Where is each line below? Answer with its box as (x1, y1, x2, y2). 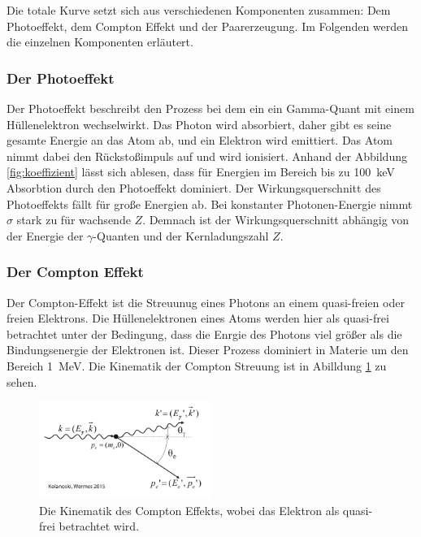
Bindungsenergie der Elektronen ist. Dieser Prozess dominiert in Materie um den (7, 341, 409, 358)
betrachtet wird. (59, 518, 140, 535)
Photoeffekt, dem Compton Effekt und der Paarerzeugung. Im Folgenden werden (7, 17, 409, 34)
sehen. (7, 373, 37, 390)
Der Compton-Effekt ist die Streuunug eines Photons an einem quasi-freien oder (7, 293, 405, 310)
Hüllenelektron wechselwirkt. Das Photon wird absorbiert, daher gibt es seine (7, 115, 392, 132)
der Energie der (7, 227, 84, 244)
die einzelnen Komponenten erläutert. (7, 33, 193, 50)
